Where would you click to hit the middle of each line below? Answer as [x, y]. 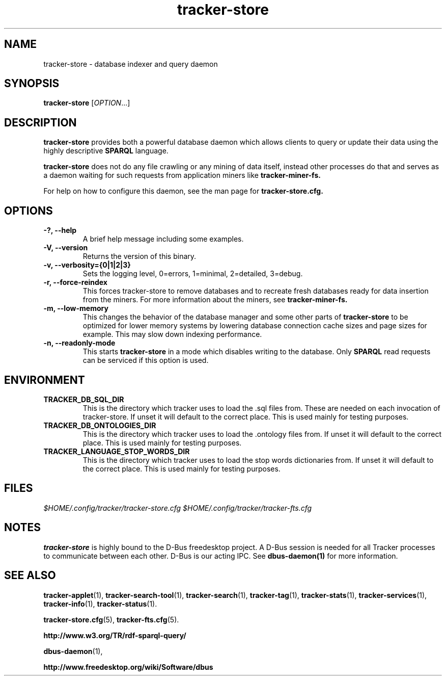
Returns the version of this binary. [140, 256]
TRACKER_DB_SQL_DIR [84, 399]
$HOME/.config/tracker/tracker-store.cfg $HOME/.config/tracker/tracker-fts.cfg [178, 508]
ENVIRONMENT [45, 380]
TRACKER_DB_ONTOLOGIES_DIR [100, 425]
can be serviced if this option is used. [146, 360]
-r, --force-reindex [75, 282]
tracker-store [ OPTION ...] [87, 103]
